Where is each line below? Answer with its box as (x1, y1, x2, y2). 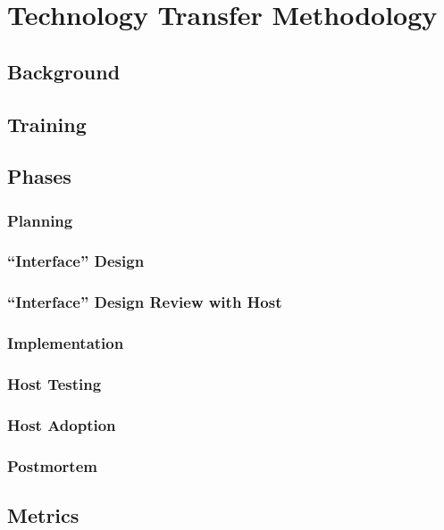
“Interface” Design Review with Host (7, 291, 282, 313)
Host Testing (7, 373, 102, 395)
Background (7, 57, 121, 85)
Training (7, 110, 87, 137)
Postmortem (7, 454, 97, 476)
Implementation (7, 332, 124, 354)
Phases (7, 162, 71, 190)
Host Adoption (7, 413, 116, 435)
